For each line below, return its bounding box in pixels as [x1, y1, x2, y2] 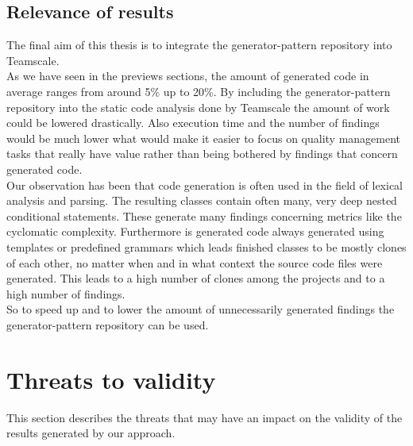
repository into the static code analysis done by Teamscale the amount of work [6, 98, 390, 115]
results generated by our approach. [6, 425, 176, 441]
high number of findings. [6, 285, 125, 302]
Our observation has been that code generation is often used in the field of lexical [6, 176, 403, 193]
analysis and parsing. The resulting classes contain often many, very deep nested [6, 192, 397, 209]
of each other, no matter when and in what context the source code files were [6, 254, 383, 271]
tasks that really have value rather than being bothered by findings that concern [6, 145, 398, 162]
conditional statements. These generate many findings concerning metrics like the [6, 207, 402, 224]
